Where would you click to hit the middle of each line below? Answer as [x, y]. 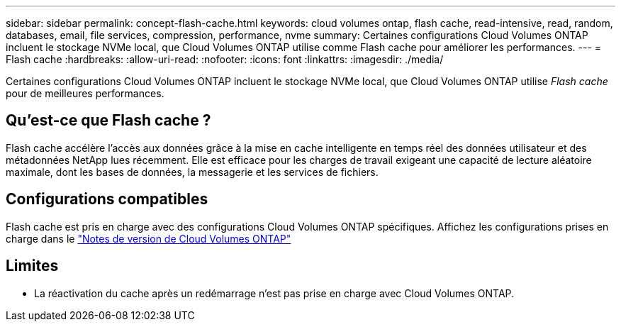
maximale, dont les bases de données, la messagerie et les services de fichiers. [192, 172]
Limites [32, 266]
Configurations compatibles [107, 199]
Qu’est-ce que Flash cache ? [108, 121]
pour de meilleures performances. [85, 93]
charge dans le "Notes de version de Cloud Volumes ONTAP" [149, 238]
